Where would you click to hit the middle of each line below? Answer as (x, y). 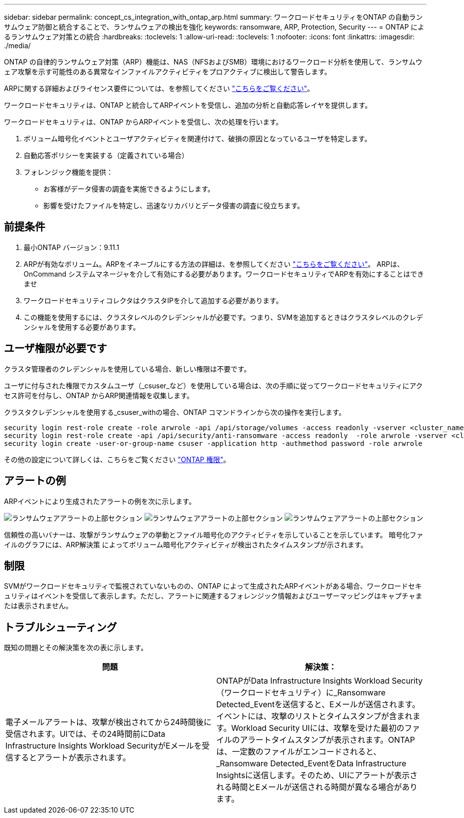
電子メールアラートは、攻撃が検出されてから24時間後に (109, 722)
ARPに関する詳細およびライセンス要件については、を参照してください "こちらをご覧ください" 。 (159, 88)
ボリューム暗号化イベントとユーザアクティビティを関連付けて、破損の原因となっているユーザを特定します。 (198, 139)
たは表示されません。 (38, 606)
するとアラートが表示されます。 (72, 758)
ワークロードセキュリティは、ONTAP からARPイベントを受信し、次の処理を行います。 (144, 122)
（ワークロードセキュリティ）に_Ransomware (301, 693)
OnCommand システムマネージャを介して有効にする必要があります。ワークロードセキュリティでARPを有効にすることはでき (224, 274)
